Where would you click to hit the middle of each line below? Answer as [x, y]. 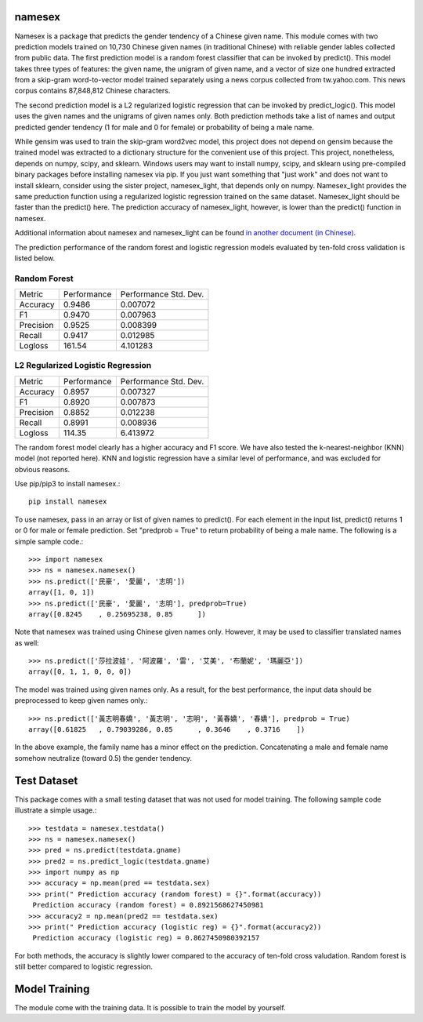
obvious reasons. [42, 469]
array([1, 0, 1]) [61, 593]
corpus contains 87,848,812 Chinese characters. [92, 91]
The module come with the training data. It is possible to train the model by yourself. [150, 1008]
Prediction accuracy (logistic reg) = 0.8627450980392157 [146, 938]
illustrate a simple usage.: [56, 810]
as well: [27, 642]
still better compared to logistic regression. [83, 967]
